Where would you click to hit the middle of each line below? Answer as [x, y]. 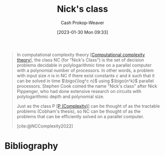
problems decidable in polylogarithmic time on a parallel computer [84, 65]
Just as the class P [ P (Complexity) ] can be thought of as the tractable [88, 106]
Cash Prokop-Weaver [82, 23]
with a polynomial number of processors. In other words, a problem [85, 70]
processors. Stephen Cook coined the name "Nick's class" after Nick [87, 86]
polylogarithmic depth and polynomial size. [61, 96]
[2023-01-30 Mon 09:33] [82, 32]
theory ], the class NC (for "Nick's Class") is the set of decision [80, 60]
